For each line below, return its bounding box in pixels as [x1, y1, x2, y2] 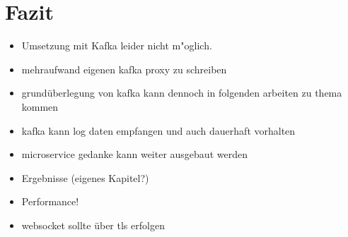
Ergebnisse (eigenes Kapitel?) [21, 170, 149, 185]
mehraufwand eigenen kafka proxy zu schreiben [21, 61, 227, 76]
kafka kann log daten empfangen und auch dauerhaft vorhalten [21, 123, 296, 138]
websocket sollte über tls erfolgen [21, 217, 165, 232]
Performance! [21, 194, 79, 209]
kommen [21, 99, 59, 114]
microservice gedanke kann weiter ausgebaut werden [21, 147, 248, 162]
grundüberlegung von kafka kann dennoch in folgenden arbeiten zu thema [21, 85, 342, 100]
